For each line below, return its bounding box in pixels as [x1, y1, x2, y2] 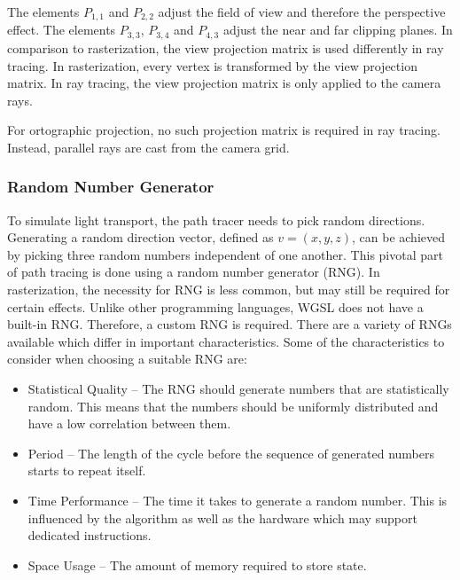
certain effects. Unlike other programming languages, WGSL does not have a [7, 297, 424, 316]
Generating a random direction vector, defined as [7, 228, 274, 247]
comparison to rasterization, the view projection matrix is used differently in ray [7, 38, 444, 57]
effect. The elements [7, 20, 116, 39]
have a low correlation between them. [27, 414, 231, 433]
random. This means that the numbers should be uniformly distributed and [27, 396, 439, 415]
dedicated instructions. [27, 526, 152, 545]
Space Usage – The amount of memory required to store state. [27, 555, 367, 574]
